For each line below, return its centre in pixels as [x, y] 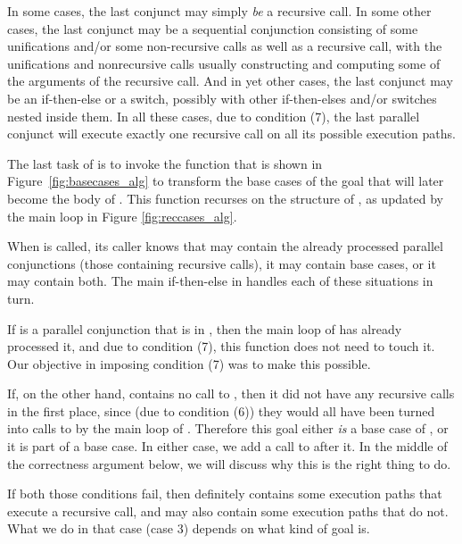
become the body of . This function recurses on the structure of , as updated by [225, 198]
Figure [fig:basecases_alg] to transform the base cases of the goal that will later [226, 181]
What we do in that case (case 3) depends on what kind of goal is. [189, 528]
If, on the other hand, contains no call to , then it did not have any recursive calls [231, 393]
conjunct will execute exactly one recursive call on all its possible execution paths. [231, 134]
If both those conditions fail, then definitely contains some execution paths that [225, 494]
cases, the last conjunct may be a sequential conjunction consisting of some [213, 28]
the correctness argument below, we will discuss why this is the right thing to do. [229, 463]
